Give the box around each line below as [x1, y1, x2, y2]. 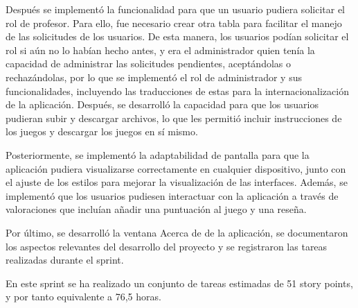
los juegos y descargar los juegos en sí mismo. [6, 124, 198, 139]
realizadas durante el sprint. [6, 253, 124, 267]
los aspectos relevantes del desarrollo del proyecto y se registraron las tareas [6, 239, 328, 253]
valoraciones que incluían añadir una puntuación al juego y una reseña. [6, 202, 307, 216]
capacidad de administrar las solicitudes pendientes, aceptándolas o [6, 56, 291, 71]
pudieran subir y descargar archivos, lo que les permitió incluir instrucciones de [6, 110, 342, 125]
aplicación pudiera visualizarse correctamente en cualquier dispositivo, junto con [6, 161, 346, 176]
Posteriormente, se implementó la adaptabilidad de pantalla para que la [6, 147, 310, 162]
